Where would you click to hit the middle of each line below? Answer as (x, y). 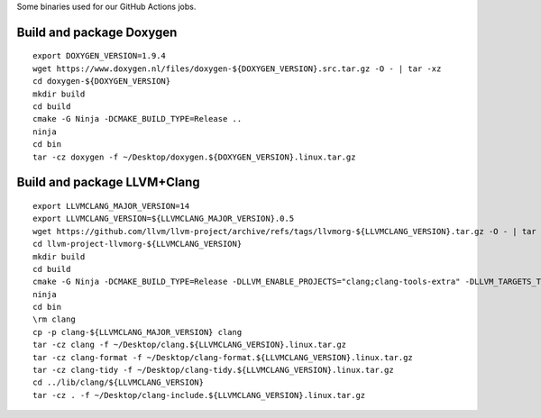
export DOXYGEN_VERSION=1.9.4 (100, 56)
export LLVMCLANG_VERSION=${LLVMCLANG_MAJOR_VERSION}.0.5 (164, 219)
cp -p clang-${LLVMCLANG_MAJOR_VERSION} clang (138, 332)
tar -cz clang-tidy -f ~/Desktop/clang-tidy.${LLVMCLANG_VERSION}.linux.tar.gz (213, 370)
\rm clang (54, 319)
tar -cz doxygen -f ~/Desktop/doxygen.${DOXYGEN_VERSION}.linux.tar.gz (194, 157)
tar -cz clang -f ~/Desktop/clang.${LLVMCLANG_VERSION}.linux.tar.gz (190, 345)
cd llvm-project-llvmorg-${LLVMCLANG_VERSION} (138, 244)
